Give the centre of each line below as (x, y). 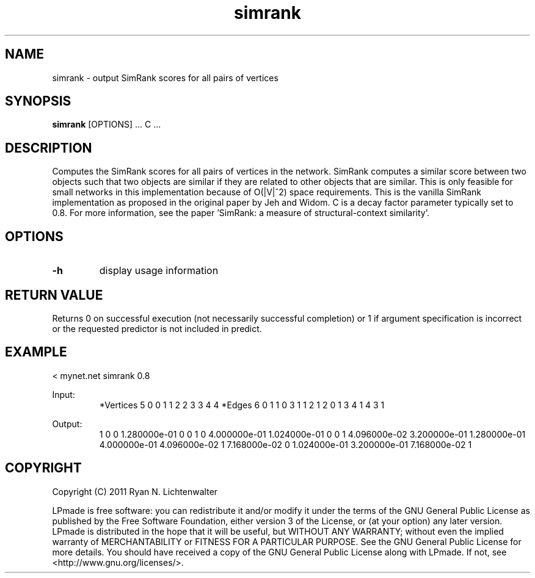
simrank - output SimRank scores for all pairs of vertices (165, 78)
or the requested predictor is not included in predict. (157, 328)
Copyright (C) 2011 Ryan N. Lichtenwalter (135, 491)
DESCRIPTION (49, 148)
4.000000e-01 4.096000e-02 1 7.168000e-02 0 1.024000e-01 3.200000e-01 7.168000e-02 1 (286, 444)
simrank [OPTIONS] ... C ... (107, 125)
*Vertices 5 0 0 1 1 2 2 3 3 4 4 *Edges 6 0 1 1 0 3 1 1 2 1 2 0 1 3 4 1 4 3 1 (242, 405)
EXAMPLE (36, 352)
